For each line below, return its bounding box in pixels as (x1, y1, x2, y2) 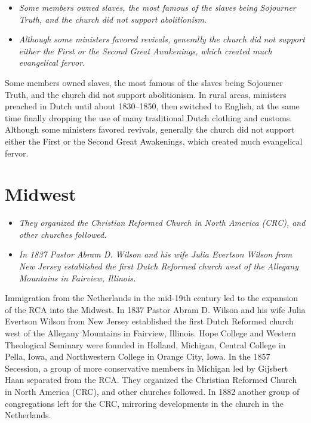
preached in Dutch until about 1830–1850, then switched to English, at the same (5, 100, 300, 112)
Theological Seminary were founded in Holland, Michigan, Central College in (5, 338, 286, 351)
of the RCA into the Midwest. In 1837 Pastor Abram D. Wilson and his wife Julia (5, 303, 306, 315)
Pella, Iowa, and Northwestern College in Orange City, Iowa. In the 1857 (5, 350, 270, 363)
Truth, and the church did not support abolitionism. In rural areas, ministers (5, 88, 287, 100)
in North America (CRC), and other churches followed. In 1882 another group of (5, 385, 300, 397)
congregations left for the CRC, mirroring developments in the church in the (5, 397, 284, 409)
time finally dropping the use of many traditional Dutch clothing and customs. (5, 111, 292, 124)
